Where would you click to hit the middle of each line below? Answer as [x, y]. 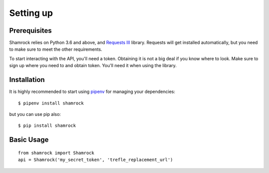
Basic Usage [29, 140]
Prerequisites [30, 31]
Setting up [31, 13]
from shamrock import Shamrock [56, 153]
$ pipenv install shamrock [51, 103]
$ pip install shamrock [47, 126]
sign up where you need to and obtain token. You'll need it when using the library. [93, 66]
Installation [27, 80]
